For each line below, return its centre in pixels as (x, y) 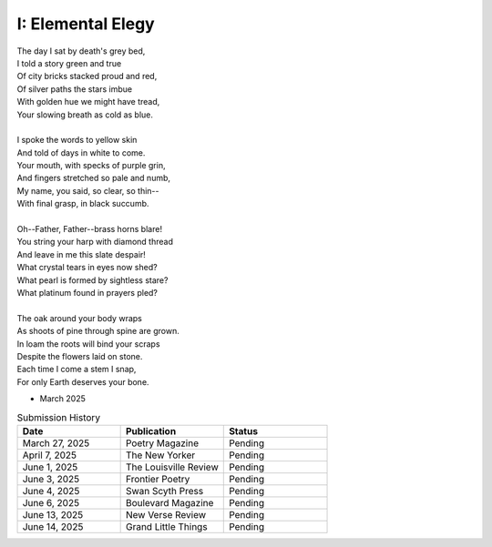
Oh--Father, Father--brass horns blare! (90, 229)
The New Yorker (160, 455)
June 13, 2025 (53, 514)
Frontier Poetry (158, 479)
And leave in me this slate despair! (81, 254)
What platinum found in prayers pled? (87, 292)
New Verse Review (166, 514)
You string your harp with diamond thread (95, 242)
